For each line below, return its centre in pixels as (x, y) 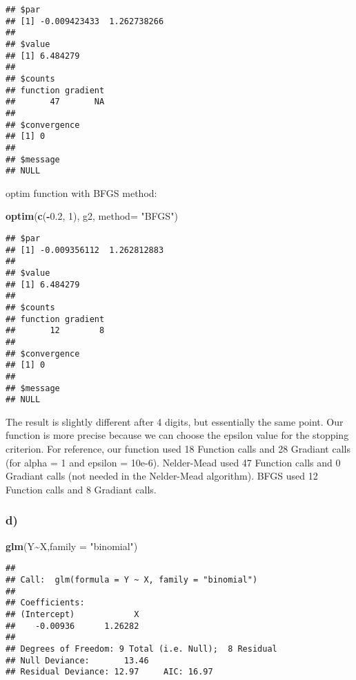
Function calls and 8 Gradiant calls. (81, 489)
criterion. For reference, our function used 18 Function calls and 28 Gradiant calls (178, 449)
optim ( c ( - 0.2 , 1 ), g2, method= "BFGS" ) (92, 216)
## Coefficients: (45, 603)
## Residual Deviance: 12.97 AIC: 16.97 (109, 672)
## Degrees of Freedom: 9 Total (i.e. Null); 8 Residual (141, 649)
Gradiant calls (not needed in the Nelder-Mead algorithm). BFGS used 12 (162, 476)
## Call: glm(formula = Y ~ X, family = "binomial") (132, 579)
